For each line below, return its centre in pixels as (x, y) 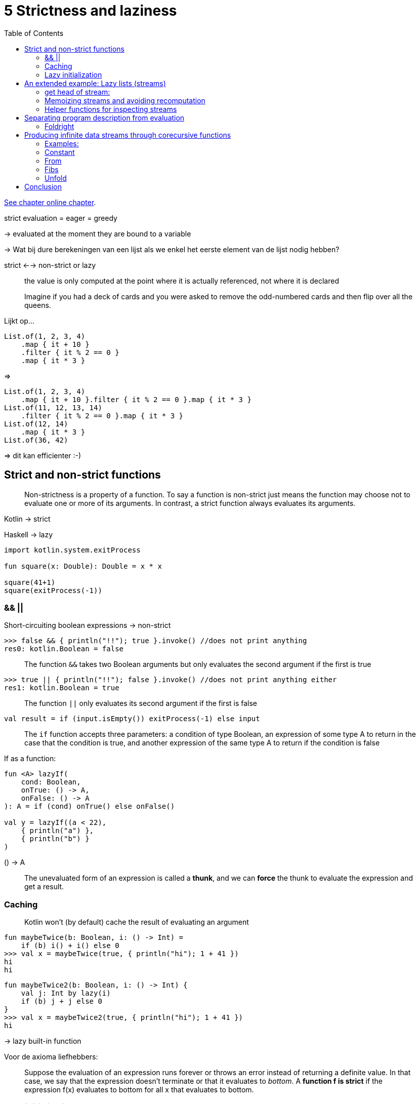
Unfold (56, 178)
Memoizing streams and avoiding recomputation (125, 100)
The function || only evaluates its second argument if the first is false (141, 703)
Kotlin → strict (27, 519)
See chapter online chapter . (50, 202)
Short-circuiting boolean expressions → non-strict (88, 625)
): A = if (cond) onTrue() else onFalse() (90, 806)
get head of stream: (77, 92)
